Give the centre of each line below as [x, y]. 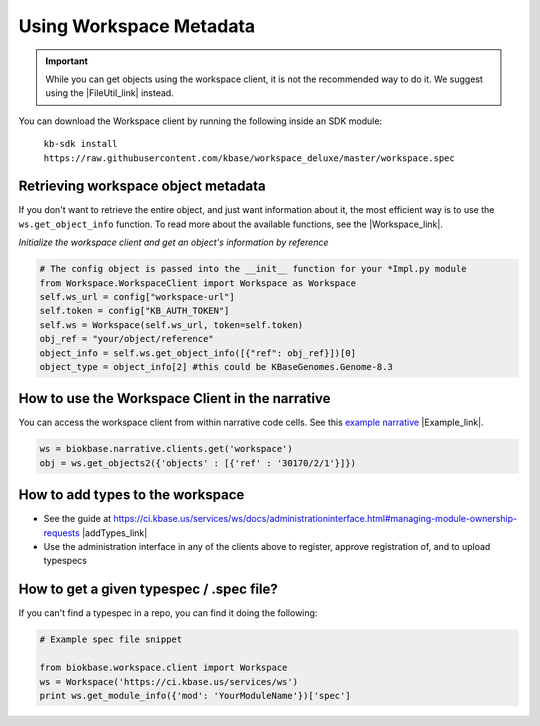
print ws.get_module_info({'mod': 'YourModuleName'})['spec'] [195, 695]
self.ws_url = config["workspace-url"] [137, 296]
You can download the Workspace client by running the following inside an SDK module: [200, 121]
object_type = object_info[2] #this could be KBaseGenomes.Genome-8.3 [216, 366]
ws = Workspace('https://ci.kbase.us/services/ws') [169, 681]
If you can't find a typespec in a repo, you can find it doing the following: [168, 613]
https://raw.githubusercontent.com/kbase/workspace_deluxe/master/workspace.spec [249, 158]
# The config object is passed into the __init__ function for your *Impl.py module [253, 269]
